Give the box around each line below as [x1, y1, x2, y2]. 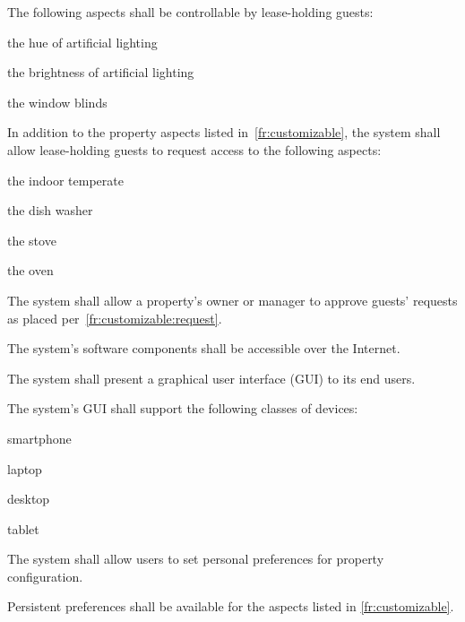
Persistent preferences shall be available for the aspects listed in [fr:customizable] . [7, 597, 454, 616]
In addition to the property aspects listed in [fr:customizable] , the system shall [7, 123, 441, 142]
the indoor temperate [7, 170, 124, 189]
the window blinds [7, 92, 108, 111]
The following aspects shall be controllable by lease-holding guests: [7, 3, 374, 21]
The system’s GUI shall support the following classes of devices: [7, 399, 358, 418]
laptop [7, 459, 42, 478]
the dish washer [7, 201, 93, 220]
